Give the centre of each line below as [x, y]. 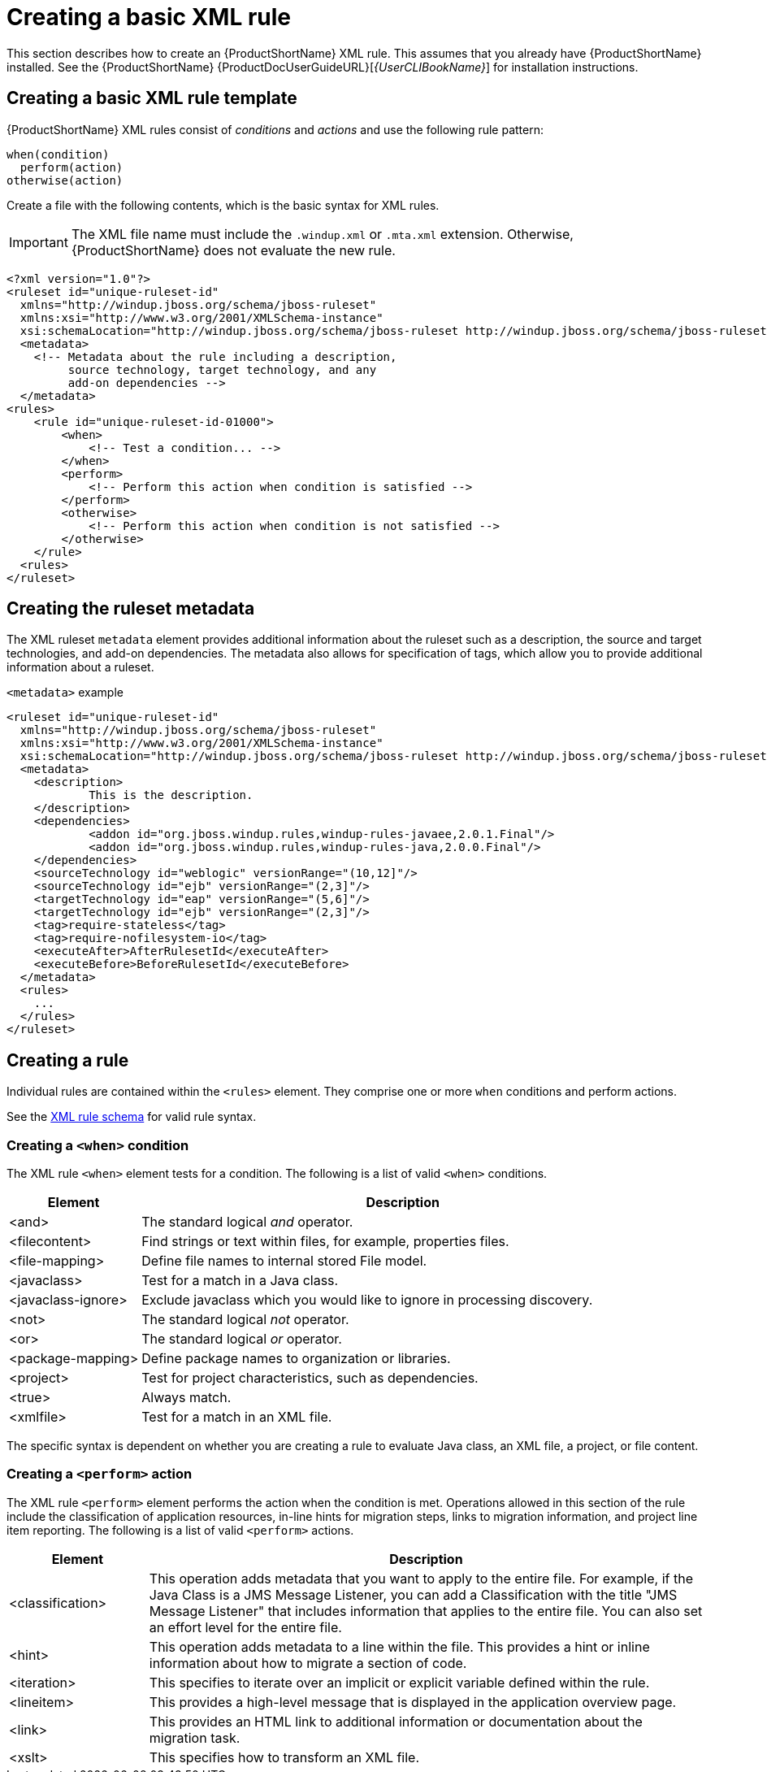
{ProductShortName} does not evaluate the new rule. [233, 250]
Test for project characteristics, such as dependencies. [310, 1378]
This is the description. [171, 795]
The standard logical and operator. [247, 1222]
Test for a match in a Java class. [240, 1281]
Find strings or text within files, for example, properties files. [325, 1242]
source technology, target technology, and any [222, 369]
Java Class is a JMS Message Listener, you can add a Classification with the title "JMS [413, 1594]
